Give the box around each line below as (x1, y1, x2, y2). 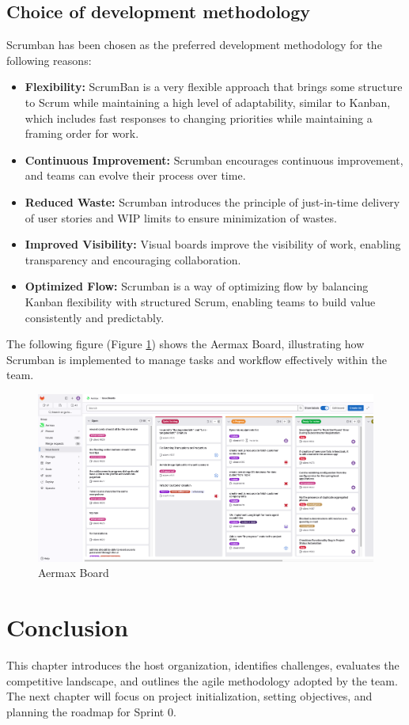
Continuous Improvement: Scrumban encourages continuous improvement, (25, 151, 403, 168)
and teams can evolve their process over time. (25, 167, 246, 184)
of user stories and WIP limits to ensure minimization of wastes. (25, 209, 337, 226)
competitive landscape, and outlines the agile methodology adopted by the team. (6, 672, 398, 689)
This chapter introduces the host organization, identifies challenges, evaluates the (6, 656, 400, 673)
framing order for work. (25, 125, 139, 142)
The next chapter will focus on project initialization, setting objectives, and (6, 688, 373, 704)
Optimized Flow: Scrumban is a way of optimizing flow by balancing (25, 278, 369, 294)
